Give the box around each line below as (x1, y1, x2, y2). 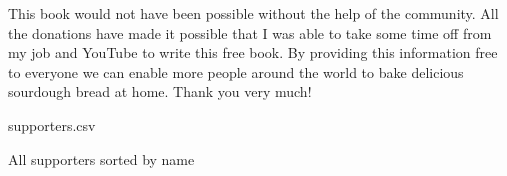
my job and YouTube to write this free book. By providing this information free (8, 42, 498, 63)
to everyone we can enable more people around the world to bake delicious (8, 61, 464, 82)
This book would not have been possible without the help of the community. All (8, 3, 499, 23)
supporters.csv (8, 114, 96, 135)
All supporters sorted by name (8, 148, 195, 169)
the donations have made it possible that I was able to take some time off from (8, 22, 492, 43)
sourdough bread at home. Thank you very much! (8, 81, 312, 102)
